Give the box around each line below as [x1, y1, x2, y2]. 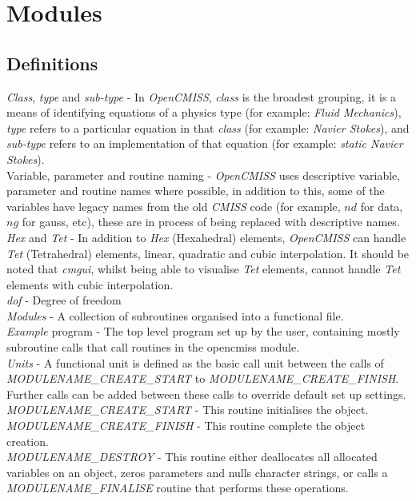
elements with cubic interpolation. [6, 276, 174, 292]
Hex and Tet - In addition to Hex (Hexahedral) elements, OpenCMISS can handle [6, 229, 406, 245]
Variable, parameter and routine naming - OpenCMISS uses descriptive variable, [6, 166, 401, 183]
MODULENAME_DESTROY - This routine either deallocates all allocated [6, 448, 378, 465]
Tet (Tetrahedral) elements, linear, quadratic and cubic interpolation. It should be [6, 245, 410, 261]
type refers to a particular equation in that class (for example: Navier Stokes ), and [6, 119, 410, 136]
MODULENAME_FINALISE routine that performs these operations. [6, 479, 349, 496]
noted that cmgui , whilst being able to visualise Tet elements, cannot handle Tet [6, 260, 401, 277]
